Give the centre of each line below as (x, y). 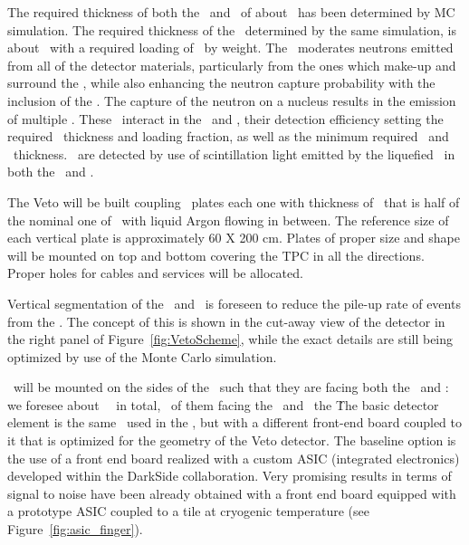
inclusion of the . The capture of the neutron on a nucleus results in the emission (232, 100)
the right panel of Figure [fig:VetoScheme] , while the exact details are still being (230, 339)
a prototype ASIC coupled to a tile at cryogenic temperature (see (188, 511)
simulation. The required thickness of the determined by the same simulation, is (232, 29)
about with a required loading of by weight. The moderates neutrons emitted (230, 48)
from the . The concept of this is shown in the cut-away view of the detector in (226, 321)
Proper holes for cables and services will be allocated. (155, 273)
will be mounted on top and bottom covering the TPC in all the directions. (216, 255)
